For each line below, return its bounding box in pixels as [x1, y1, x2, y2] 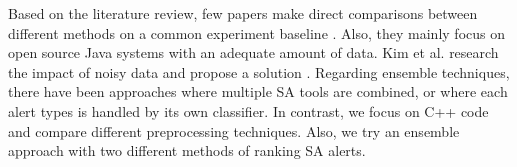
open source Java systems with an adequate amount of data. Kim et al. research [8, 42, 499, 63]
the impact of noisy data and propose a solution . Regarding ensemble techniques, [8, 61, 510, 82]
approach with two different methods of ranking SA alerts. [8, 140, 366, 161]
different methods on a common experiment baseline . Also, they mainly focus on [8, 22, 505, 43]
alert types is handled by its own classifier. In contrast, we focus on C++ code [8, 100, 489, 121]
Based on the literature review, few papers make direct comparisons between [8, 3, 478, 23]
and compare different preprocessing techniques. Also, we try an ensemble [8, 120, 460, 141]
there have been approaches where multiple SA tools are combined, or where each [8, 81, 508, 102]
